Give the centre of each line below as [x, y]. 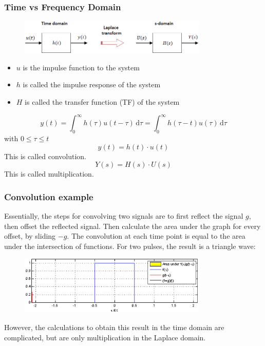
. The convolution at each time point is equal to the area [156, 236]
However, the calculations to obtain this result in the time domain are [114, 327]
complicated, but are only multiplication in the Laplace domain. [105, 337]
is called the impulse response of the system [92, 84]
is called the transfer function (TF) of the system [102, 102]
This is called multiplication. [49, 174]
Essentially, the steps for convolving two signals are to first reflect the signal [124, 215]
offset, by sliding [30, 236]
